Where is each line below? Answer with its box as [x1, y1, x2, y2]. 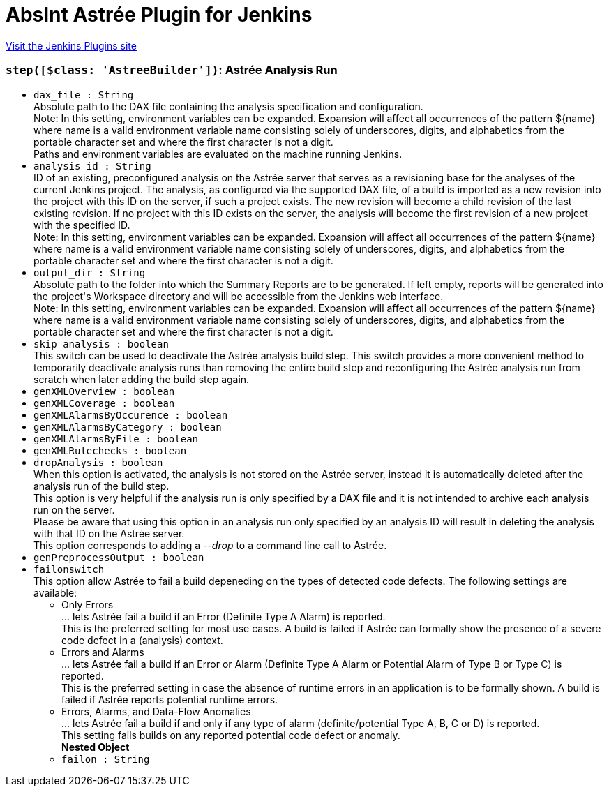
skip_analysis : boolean [33, 338, 169, 350]
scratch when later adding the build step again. [33, 373, 250, 385]
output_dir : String [33, 267, 146, 278]
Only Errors [61, 598, 114, 611]
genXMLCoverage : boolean [33, 397, 175, 409]
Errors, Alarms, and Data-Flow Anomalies [61, 705, 251, 717]
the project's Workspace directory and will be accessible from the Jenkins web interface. [33, 290, 444, 302]
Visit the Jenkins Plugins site [6, 39, 137, 52]
